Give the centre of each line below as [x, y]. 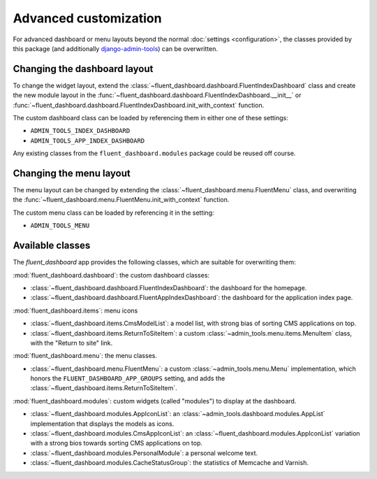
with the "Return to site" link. [72, 343]
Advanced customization [87, 18]
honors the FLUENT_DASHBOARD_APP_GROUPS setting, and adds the [128, 378]
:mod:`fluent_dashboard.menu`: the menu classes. [85, 356]
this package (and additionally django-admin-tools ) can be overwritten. [115, 48]
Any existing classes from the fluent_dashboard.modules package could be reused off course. [154, 153]
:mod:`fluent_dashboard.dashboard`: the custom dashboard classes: [111, 275]
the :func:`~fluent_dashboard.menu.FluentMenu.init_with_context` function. [121, 200]
